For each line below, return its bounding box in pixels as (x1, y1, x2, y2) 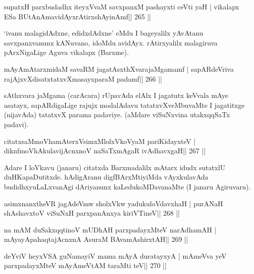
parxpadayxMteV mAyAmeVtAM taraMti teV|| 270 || (4, 260, 167, 271)
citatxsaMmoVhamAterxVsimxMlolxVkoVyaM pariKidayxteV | (4, 136, 196, 146)
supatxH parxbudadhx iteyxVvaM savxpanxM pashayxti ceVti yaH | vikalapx (4, 1, 240, 11)
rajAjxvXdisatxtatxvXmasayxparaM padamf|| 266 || (4, 73, 162, 84)
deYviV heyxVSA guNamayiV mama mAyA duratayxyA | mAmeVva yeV (4, 250, 227, 261)
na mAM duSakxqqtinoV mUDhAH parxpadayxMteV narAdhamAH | (4, 224, 216, 234)
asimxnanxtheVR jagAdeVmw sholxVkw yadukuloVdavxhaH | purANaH (4, 198, 223, 208)
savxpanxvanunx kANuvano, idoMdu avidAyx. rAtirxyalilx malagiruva (4, 37, 218, 47)
